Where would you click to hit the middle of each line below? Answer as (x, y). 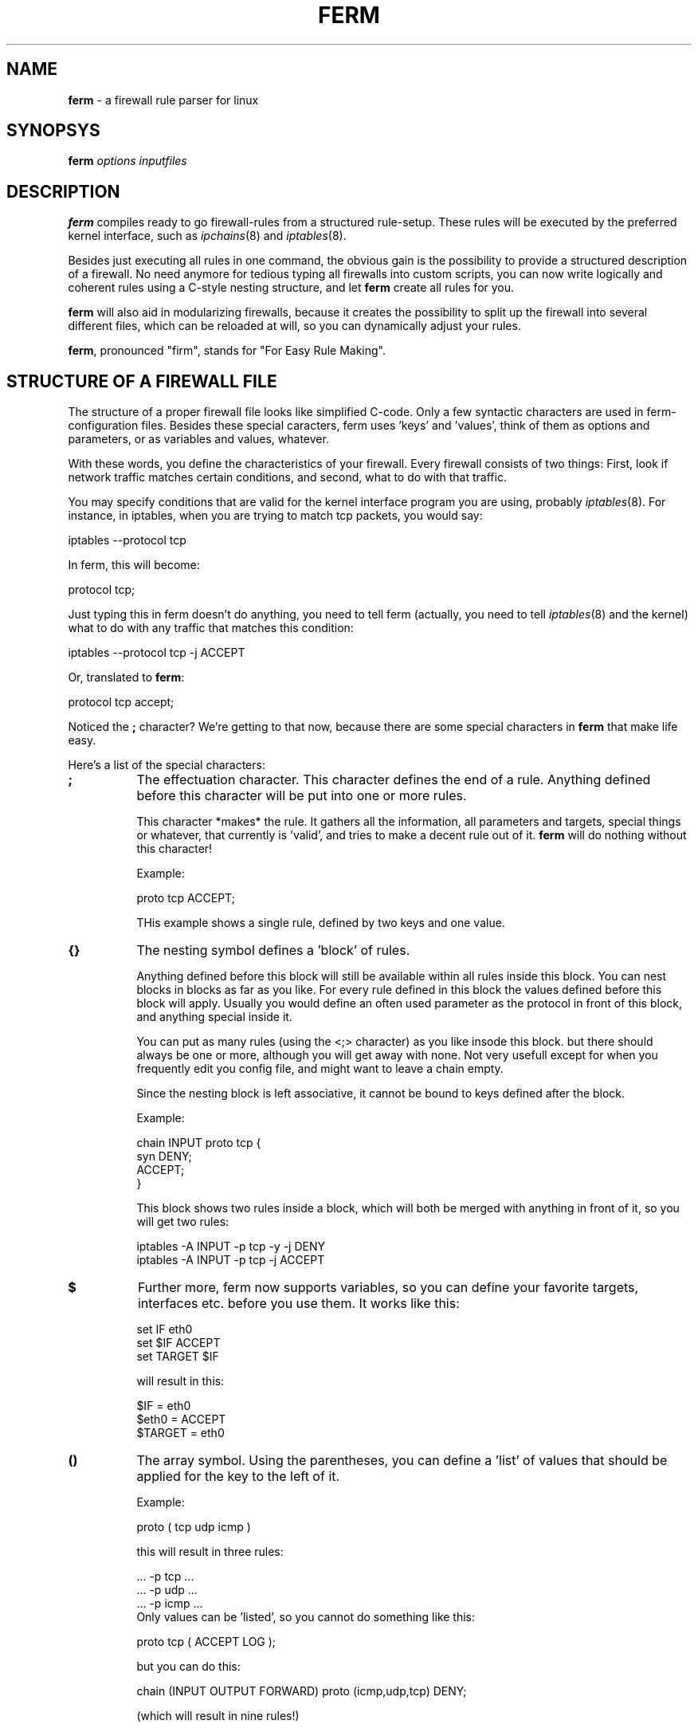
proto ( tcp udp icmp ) (194, 1527)
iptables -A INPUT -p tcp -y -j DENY (231, 1247)
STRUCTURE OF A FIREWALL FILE (142, 381)
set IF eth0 (165, 1329)
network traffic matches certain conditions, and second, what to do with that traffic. (287, 477)
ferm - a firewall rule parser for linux (163, 100)
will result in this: (180, 1381)
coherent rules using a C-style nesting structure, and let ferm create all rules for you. (291, 288)
